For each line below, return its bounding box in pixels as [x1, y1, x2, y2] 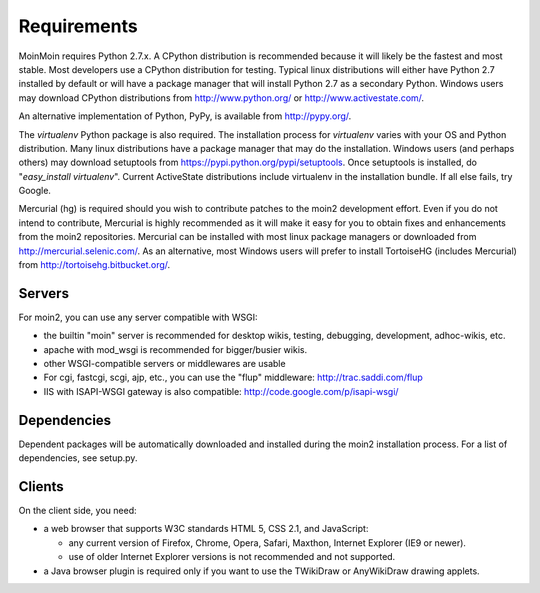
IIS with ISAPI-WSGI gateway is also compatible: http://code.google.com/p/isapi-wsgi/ [43, 385, 399, 397]
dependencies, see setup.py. [18, 452, 138, 464]
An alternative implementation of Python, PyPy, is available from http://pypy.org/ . [18, 110, 352, 122]
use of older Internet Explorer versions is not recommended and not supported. [68, 551, 396, 563]
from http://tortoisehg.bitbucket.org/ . [18, 259, 171, 271]
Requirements [18, 15, 139, 37]
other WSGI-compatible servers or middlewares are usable [43, 358, 286, 370]
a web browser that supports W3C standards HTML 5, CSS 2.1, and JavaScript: [43, 523, 369, 535]
